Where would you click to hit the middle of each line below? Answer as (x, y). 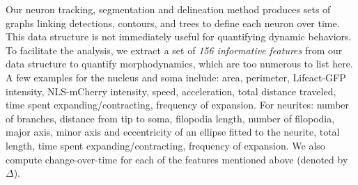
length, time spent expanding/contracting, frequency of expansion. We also (165, 145)
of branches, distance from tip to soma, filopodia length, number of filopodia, (170, 118)
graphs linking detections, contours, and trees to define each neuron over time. (173, 23)
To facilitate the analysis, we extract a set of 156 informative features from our (174, 50)
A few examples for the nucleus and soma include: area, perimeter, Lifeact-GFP (176, 77)
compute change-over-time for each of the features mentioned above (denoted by (177, 159)
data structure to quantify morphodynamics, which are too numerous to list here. (179, 64)
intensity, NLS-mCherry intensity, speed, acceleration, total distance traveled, (171, 91)
